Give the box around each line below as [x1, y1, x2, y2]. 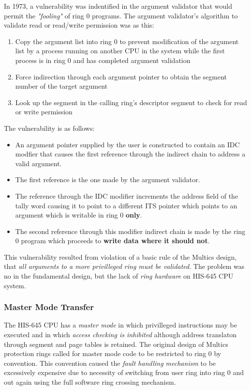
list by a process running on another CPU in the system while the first [15, 46, 225, 56]
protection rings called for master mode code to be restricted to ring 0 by [4, 348, 221, 359]
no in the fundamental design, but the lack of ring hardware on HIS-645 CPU [4, 271, 234, 281]
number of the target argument [15, 81, 108, 91]
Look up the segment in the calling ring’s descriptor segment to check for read [15, 97, 247, 107]
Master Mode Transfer [4, 301, 94, 313]
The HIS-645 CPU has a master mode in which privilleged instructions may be [4, 320, 237, 330]
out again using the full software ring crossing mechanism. [4, 377, 176, 387]
